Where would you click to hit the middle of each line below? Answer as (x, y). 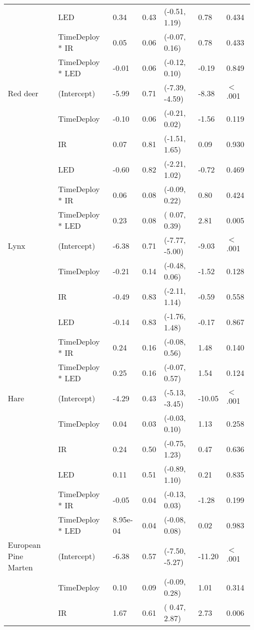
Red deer (23, 93)
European (24, 545)
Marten (21, 567)
